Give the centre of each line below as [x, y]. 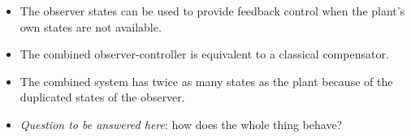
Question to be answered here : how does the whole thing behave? [181, 124]
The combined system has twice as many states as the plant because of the [206, 81]
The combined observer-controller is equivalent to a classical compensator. [204, 54]
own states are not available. [91, 26]
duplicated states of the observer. [102, 97]
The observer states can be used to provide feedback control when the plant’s [212, 11]
